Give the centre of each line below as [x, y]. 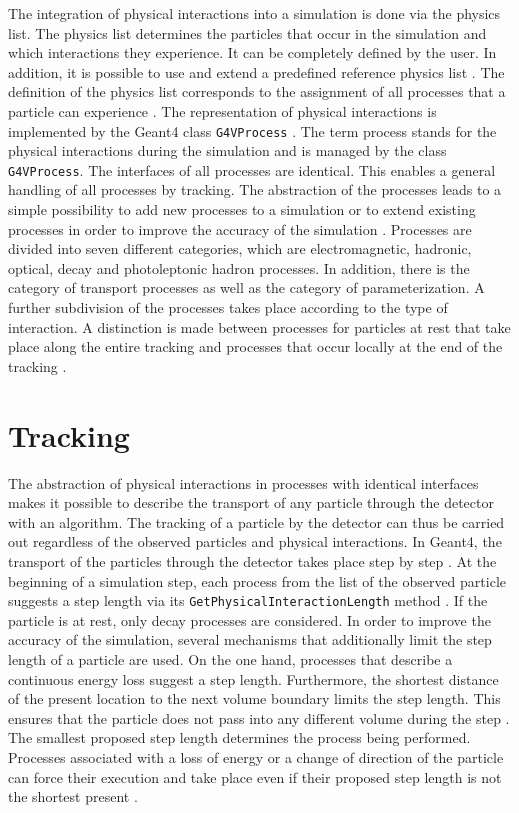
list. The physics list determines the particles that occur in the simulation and [247, 32]
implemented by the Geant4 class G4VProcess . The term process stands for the [252, 130]
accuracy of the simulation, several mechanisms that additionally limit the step [250, 639]
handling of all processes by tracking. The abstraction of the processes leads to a [255, 189]
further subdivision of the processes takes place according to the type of [228, 307]
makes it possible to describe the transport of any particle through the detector [251, 502]
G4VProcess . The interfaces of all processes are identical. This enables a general [252, 169]
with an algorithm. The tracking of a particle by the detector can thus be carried [256, 521]
